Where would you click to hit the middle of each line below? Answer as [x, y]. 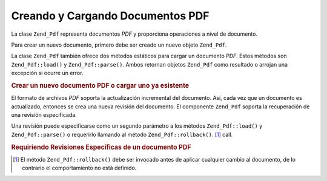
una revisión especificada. [44, 114]
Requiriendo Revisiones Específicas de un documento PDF [101, 147]
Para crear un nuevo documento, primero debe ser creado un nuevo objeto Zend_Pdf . [119, 45]
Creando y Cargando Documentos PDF [110, 16]
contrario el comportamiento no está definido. [79, 168]
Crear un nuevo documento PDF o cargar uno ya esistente [100, 85]
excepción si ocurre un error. [47, 73]
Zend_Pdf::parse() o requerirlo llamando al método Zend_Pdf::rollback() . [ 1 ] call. [122, 134]
